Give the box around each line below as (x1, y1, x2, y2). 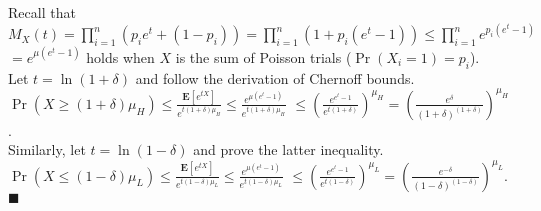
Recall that (8, 2, 76, 23)
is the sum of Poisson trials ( (175, 46, 352, 67)
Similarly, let (8, 139, 86, 160)
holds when (86, 46, 155, 67)
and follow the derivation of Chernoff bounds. (135, 67, 415, 88)
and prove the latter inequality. (193, 139, 384, 160)
